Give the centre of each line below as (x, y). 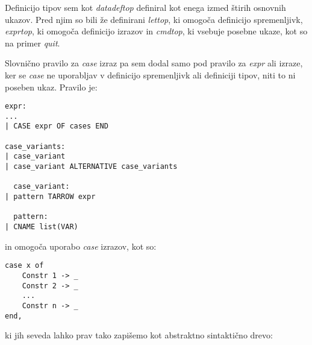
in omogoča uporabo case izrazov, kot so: (81, 246)
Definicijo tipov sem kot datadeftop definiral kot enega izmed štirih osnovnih (145, 7)
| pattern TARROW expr (50, 197)
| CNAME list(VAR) (42, 227)
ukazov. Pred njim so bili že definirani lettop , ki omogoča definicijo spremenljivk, (154, 19)
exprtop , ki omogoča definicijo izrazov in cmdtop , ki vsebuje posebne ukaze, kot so (156, 31)
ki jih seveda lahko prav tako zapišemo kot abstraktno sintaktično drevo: (139, 335)
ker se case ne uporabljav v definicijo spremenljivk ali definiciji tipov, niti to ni (150, 74)
